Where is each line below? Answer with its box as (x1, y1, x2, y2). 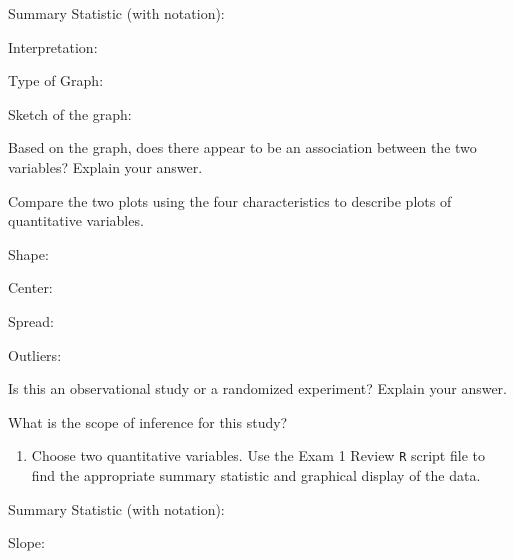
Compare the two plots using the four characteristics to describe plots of (8, 190, 452, 211)
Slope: (8, 532, 45, 553)
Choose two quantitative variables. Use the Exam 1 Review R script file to (31, 445, 485, 466)
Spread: (8, 310, 54, 331)
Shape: (8, 243, 49, 264)
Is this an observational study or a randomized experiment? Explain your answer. (8, 378, 507, 399)
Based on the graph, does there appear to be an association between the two (8, 137, 477, 158)
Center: (8, 277, 53, 298)
